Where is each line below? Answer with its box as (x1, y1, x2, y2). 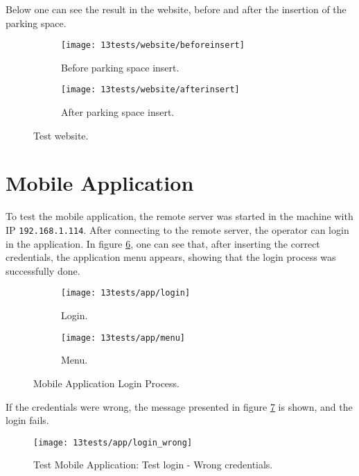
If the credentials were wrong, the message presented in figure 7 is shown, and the (6, 399, 353, 414)
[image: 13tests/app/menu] (61, 332, 185, 343)
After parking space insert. (61, 105, 175, 119)
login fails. (6, 413, 49, 427)
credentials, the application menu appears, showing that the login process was (6, 250, 336, 264)
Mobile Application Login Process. (33, 375, 179, 390)
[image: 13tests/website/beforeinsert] (61, 40, 245, 51)
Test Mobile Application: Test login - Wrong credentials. (33, 457, 273, 472)
